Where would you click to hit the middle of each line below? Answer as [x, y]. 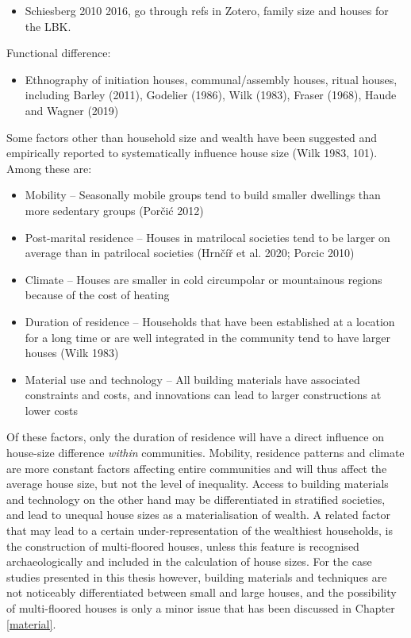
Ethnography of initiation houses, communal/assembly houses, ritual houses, [211, 79]
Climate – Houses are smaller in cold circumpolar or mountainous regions [204, 279]
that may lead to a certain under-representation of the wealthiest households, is [200, 530]
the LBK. [48, 26]
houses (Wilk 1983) [72, 353]
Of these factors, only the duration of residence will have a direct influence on [195, 437]
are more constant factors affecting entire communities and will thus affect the [197, 468]
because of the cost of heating [97, 295]
